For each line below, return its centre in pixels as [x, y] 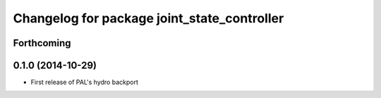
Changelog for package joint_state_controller [149, 18]
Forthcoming [42, 43]
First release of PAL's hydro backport [85, 82]
